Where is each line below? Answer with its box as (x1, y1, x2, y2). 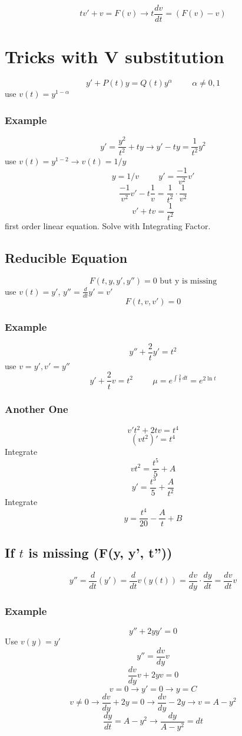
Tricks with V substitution (5, 44, 224, 69)
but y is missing (160, 276, 217, 285)
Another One (5, 402, 68, 416)
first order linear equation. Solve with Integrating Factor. (5, 219, 211, 232)
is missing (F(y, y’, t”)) (28, 543, 173, 561)
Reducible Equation (5, 248, 128, 266)
